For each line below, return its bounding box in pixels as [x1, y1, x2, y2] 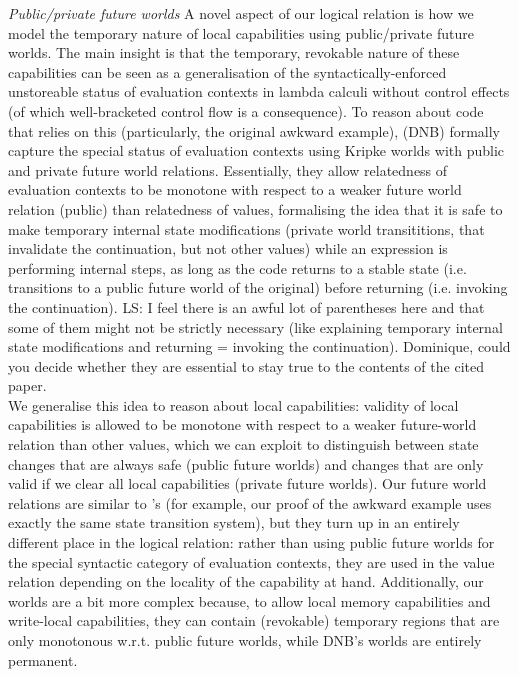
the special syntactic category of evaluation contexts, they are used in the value [8, 551, 495, 572]
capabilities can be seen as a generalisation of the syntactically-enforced [8, 61, 447, 82]
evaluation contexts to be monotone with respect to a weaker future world [8, 179, 462, 200]
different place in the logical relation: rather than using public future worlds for [8, 532, 495, 553]
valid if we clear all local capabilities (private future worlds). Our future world [8, 473, 487, 494]
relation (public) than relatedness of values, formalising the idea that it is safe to [8, 198, 503, 219]
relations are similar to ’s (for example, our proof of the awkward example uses [8, 492, 492, 513]
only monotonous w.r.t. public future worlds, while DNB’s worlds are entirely [8, 630, 482, 650]
